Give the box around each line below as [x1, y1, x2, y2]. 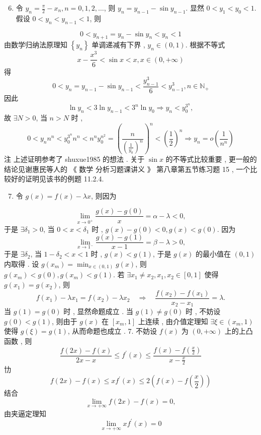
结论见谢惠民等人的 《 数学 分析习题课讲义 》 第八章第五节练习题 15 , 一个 [4, 163, 250, 174]
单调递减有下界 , [92, 39, 145, 50]
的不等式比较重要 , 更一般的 [165, 154, 257, 164]
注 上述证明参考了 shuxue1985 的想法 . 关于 [4, 154, 145, 164]
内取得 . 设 [4, 258, 39, 269]
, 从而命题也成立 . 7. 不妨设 [67, 326, 157, 336]
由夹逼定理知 [4, 408, 46, 418]
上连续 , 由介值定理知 [138, 316, 208, 326]
